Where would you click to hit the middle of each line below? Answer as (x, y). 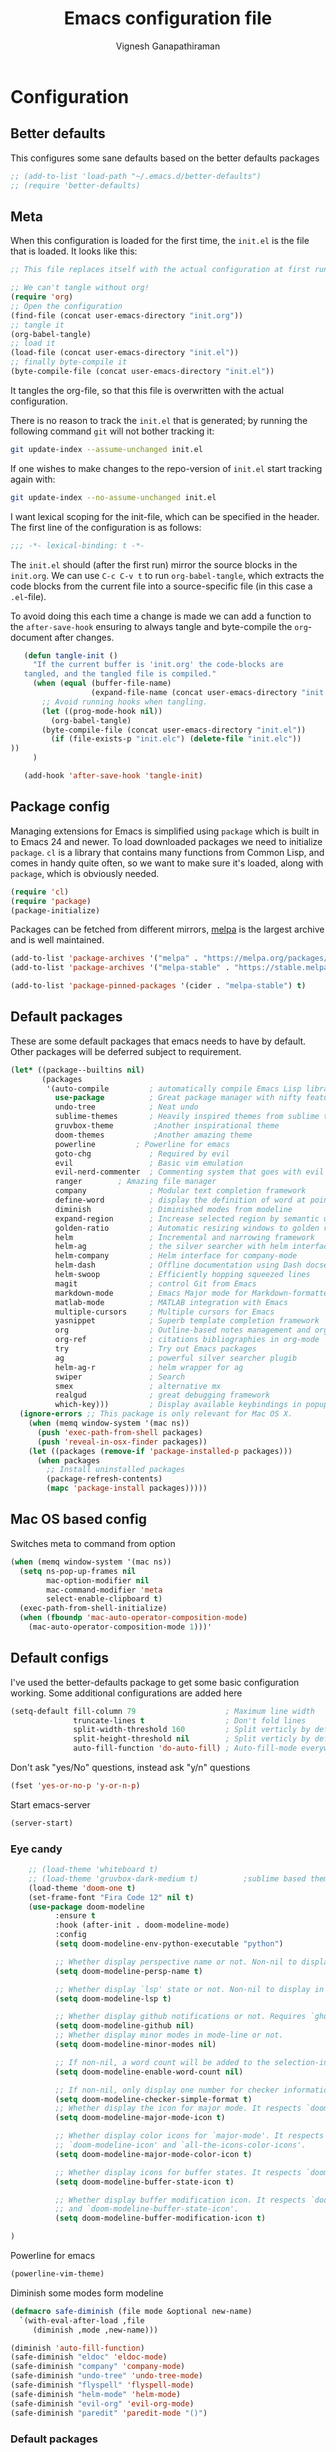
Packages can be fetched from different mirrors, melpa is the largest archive (167, 929)
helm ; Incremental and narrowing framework (184, 1237)
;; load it (33, 343)
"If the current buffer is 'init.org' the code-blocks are (158, 665)
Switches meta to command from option (93, 1543)
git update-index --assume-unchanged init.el (106, 449)
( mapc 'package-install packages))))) (127, 1488)
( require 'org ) (42, 297)
